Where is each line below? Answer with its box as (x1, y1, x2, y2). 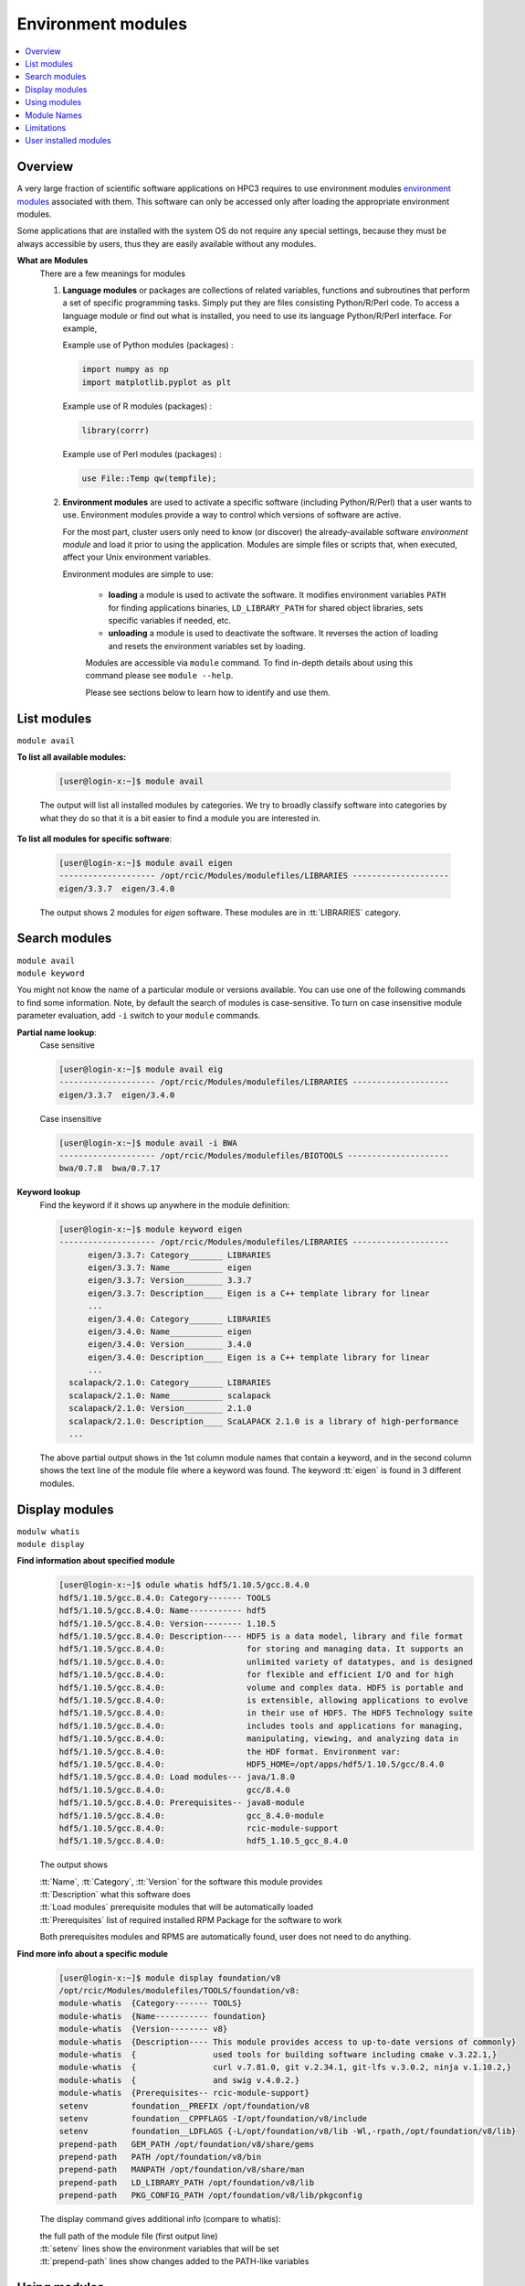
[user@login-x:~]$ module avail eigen (58, 858, 233, 868)
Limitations (25, 122, 67, 133)
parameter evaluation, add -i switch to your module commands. (16, 1010, 261, 1021)
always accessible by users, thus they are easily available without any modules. (16, 238, 317, 249)
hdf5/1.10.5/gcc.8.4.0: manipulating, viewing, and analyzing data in (58, 1734, 459, 1744)
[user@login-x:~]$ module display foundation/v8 (58, 1972, 281, 1983)
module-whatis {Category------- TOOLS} (58, 1998, 242, 2009)
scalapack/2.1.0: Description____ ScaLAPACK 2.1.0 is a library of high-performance (68, 1415, 459, 1426)
